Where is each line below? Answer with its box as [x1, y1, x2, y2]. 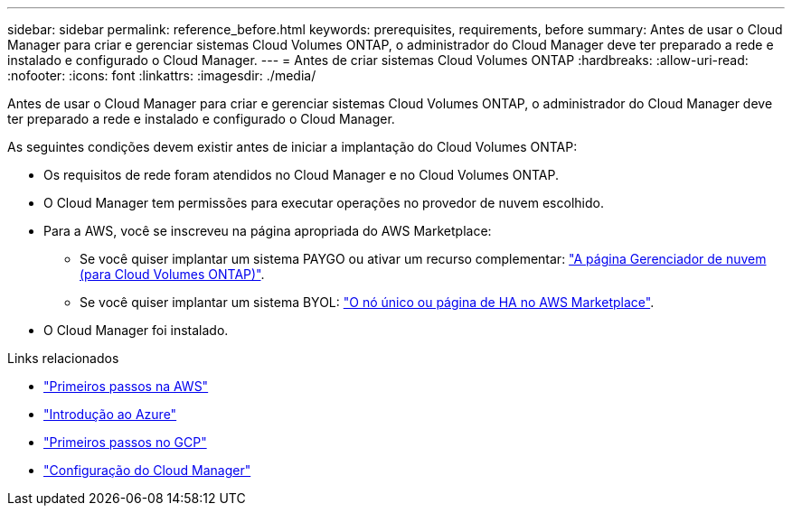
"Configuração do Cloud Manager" [43, 462, 251, 478]
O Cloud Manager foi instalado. [43, 322, 229, 338]
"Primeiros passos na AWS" [43, 378, 209, 394]
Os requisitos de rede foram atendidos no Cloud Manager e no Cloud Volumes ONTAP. [43, 167, 559, 182]
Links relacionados [7, 350, 119, 366]
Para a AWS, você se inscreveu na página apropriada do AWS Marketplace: [43, 223, 492, 238]
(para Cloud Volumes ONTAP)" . [80, 266, 265, 282]
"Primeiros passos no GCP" [43, 434, 207, 450]
